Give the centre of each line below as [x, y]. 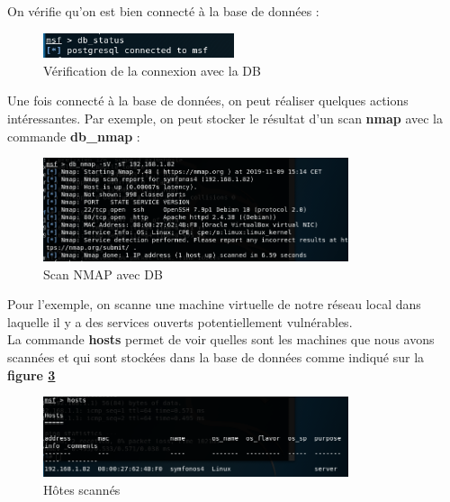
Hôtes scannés [82, 489]
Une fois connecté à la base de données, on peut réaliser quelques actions [208, 100]
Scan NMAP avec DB [103, 274]
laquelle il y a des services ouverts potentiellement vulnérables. [180, 321]
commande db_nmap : [74, 136]
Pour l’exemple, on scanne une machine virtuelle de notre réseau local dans [214, 304]
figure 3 [31, 374]
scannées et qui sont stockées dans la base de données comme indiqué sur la [216, 357]
